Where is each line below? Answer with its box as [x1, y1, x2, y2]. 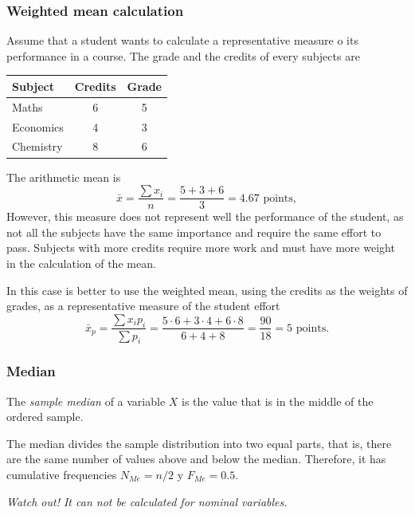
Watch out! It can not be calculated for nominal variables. [6, 493, 288, 509]
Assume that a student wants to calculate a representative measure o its [6, 32, 358, 49]
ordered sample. [6, 408, 84, 425]
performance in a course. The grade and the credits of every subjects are [6, 47, 360, 64]
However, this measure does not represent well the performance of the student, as [6, 208, 404, 225]
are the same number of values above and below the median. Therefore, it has [6, 450, 386, 467]
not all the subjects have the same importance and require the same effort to [6, 223, 382, 240]
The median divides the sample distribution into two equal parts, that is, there [6, 434, 392, 451]
